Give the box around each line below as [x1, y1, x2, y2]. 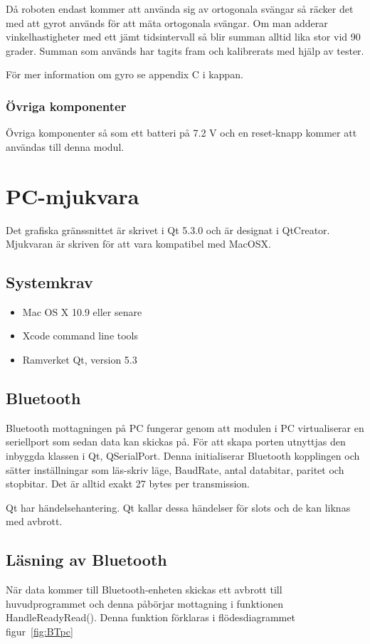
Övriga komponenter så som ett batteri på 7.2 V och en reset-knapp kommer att [6, 125, 357, 140]
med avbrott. [6, 514, 63, 529]
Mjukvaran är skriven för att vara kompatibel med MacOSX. [6, 236, 271, 251]
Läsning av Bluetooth [6, 549, 167, 571]
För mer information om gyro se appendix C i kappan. [6, 67, 243, 82]
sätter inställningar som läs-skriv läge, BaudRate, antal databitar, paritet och [6, 462, 344, 477]
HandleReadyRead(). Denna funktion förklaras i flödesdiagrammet [6, 610, 295, 625]
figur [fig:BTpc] [6, 624, 73, 639]
